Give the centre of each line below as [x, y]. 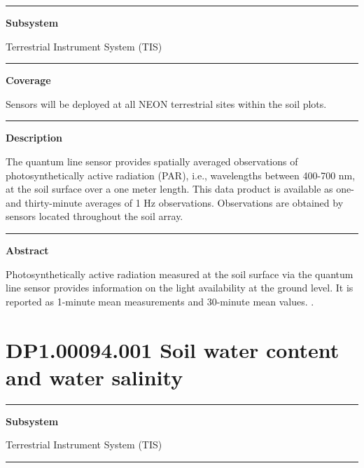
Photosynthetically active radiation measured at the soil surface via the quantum [180, 274]
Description [34, 138]
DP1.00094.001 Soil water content [173, 349]
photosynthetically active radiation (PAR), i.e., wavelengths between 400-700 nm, [181, 175]
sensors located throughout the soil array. [94, 216]
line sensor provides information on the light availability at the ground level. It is [180, 288]
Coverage [28, 80]
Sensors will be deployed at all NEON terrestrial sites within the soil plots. [166, 103]
